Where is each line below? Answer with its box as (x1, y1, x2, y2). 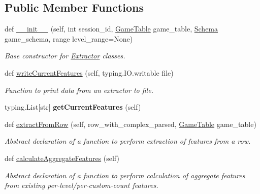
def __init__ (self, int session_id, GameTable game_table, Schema (5, 23, 218, 34)
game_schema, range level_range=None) (5, 33, 133, 44)
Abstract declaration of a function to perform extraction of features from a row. (5, 136, 251, 146)
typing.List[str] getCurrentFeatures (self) (5, 102, 141, 112)
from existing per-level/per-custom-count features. (5, 180, 158, 190)
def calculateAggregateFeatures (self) (5, 152, 119, 163)
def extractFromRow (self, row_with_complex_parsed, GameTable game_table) (5, 118, 256, 129)
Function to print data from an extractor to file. (5, 84, 153, 95)
